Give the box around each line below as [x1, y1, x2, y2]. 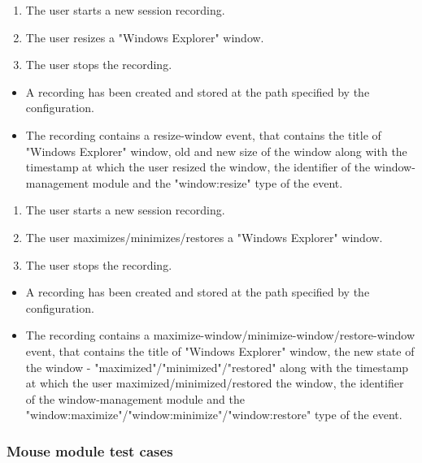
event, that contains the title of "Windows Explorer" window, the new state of [25, 342, 415, 359]
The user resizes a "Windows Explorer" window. [25, 28, 264, 45]
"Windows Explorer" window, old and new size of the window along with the [25, 142, 407, 159]
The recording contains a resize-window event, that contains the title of [25, 126, 381, 143]
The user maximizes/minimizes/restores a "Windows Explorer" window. [25, 228, 383, 245]
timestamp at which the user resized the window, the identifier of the [25, 158, 371, 175]
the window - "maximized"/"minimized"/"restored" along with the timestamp [25, 358, 409, 375]
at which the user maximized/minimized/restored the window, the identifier [25, 374, 404, 392]
